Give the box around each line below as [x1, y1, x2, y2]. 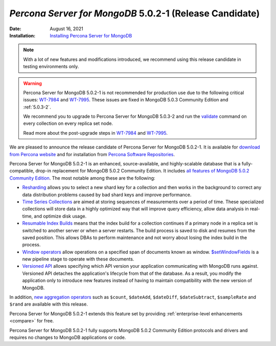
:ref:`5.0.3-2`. [23, 104, 51, 110]
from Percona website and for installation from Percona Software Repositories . [9, 151, 175, 157]
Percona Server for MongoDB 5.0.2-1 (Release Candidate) [9, 8, 260, 19]
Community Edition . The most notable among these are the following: [9, 175, 155, 181]
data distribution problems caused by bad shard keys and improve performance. [22, 191, 192, 198]
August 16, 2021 [50, 26, 84, 32]
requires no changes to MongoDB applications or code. [9, 334, 126, 340]
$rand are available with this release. [9, 301, 88, 307]
